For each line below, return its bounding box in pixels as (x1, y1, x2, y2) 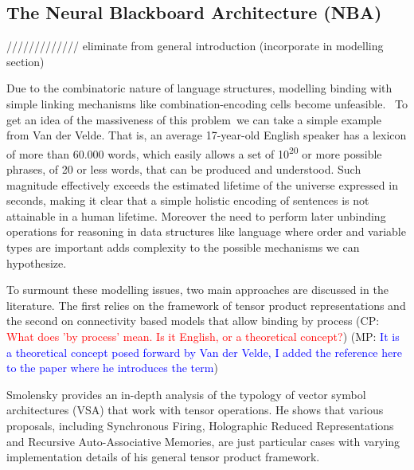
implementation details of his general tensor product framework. (6, 448, 320, 465)
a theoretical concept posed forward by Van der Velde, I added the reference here (6, 343, 402, 360)
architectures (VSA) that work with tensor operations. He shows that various (6, 401, 384, 418)
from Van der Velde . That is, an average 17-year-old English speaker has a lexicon (6, 127, 407, 143)
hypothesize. (6, 254, 67, 271)
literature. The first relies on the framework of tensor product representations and (6, 296, 406, 313)
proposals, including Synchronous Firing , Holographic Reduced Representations (6, 417, 394, 433)
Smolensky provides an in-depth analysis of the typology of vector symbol (6, 386, 366, 402)
